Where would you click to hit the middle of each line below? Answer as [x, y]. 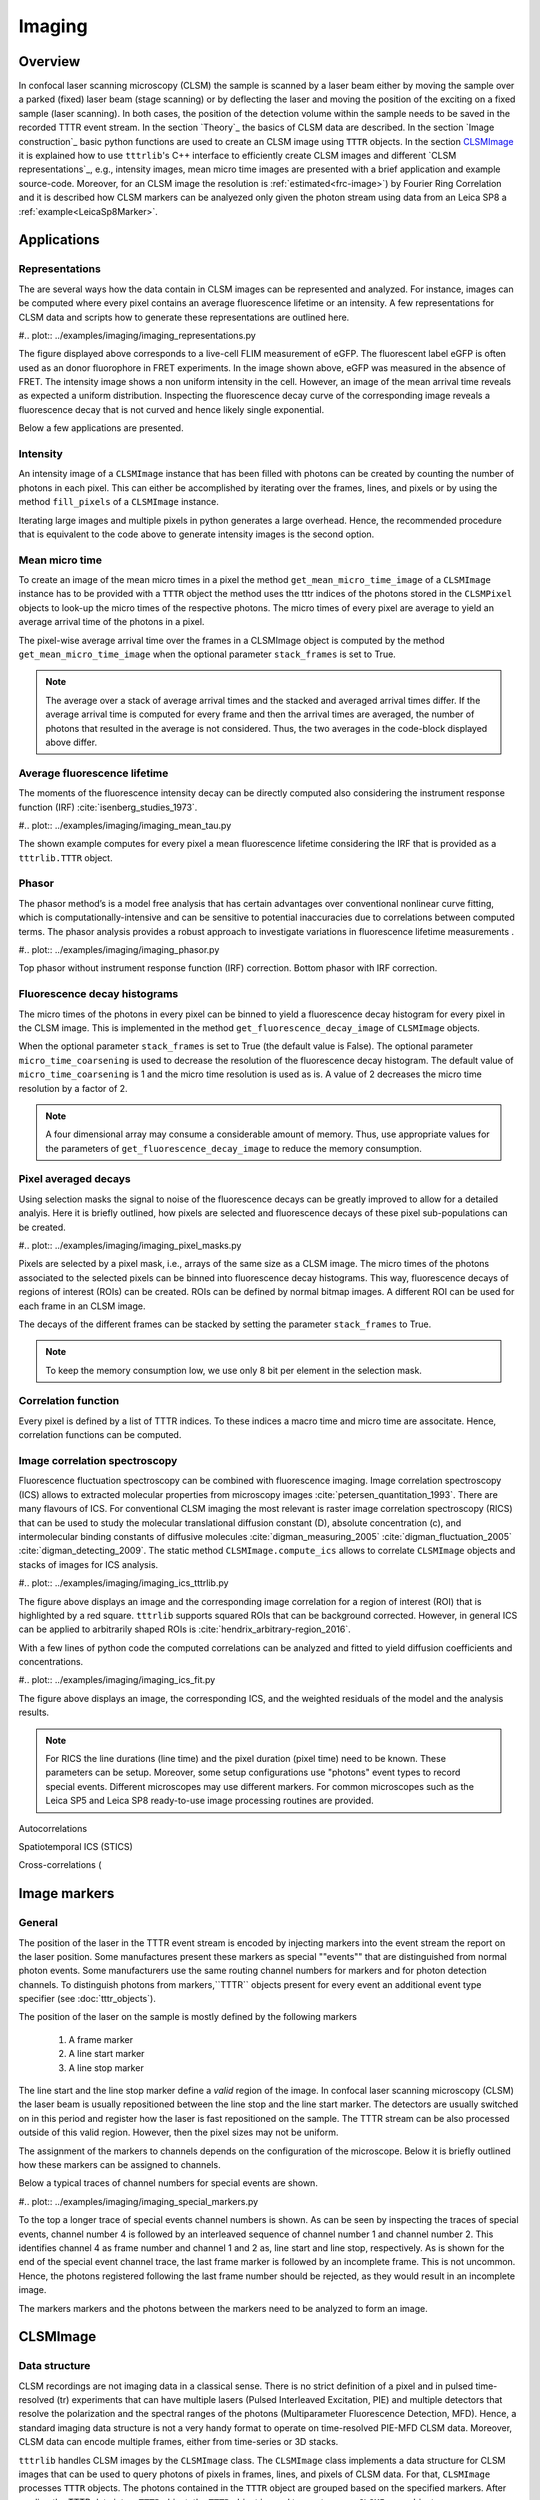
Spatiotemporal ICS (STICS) [76, 1846]
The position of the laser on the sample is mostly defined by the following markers [187, 2017]
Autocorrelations [53, 1828]
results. [34, 1712]
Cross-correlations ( [60, 1865]
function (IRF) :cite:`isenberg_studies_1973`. [108, 807]
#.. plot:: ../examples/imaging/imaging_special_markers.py [138, 2201]
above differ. [71, 742]
